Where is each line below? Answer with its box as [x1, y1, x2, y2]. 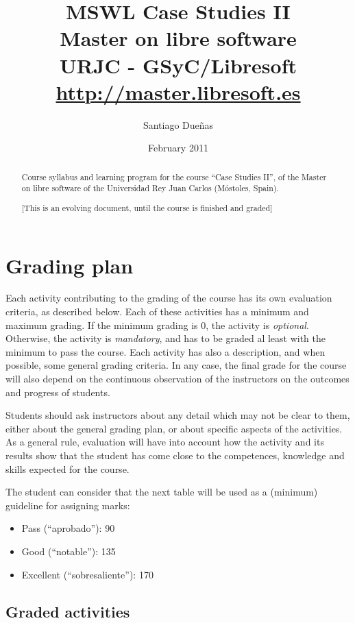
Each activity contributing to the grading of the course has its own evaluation [5, 291, 332, 305]
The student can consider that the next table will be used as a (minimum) [5, 485, 318, 499]
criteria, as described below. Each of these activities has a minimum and [5, 304, 309, 319]
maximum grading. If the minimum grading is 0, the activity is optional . [5, 317, 309, 332]
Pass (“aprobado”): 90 [21, 521, 115, 535]
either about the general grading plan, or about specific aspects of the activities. [5, 421, 343, 435]
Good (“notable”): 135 [21, 543, 116, 558]
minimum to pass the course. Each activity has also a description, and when [5, 344, 326, 358]
